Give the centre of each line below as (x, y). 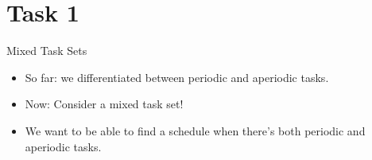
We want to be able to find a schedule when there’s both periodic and (195, 130)
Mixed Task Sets (47, 51)
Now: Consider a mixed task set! (104, 104)
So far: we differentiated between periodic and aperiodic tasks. (177, 77)
